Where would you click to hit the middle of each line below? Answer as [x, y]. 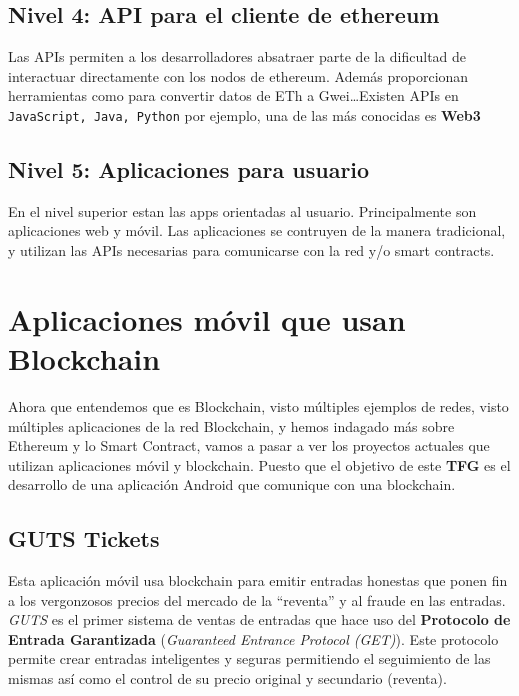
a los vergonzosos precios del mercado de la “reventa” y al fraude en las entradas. [257, 599]
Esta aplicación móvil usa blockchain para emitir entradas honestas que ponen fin [258, 580]
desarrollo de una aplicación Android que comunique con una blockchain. [232, 484]
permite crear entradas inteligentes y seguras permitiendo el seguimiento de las [249, 658]
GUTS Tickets [84, 538]
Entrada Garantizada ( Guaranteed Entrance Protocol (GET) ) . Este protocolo [253, 638]
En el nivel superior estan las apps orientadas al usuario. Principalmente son [242, 210]
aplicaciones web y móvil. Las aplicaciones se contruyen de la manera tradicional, [257, 230]
